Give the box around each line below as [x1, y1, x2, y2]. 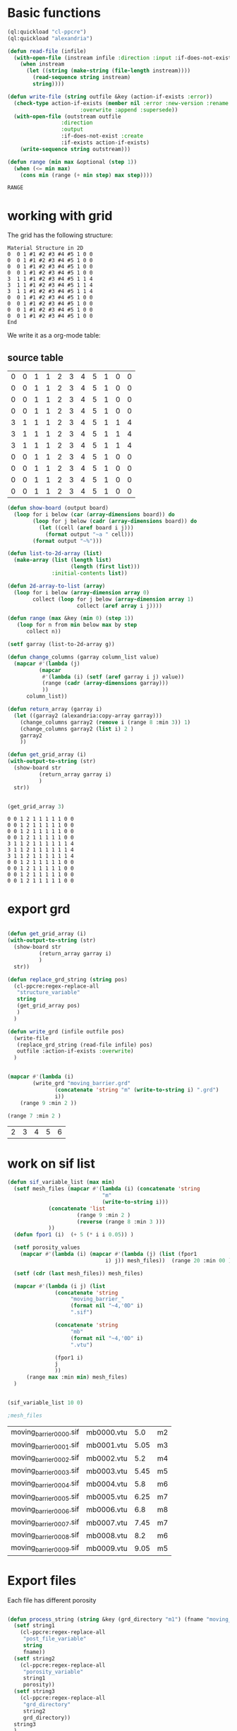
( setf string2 [13, 1655, 55, 1662]
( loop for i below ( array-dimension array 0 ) [13, 589, 150, 596]
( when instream [20, 61, 65, 68]
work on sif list [7, 1156, 95, 1171]
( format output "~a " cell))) [44, 531, 134, 538]
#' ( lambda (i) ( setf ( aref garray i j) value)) [42, 673, 185, 681]
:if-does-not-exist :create [61, 133, 143, 140]
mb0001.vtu [85, 1440, 128, 1450]
